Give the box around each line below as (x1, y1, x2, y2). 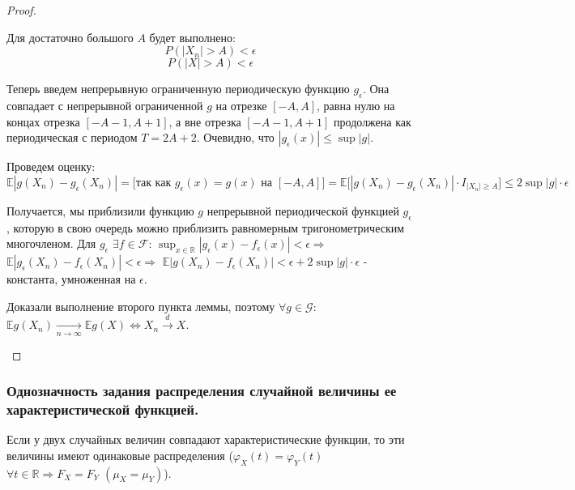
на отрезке (215, 96, 267, 113)
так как (135, 177, 172, 189)
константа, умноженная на (6, 271, 136, 288)
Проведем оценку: (6, 158, 96, 175)
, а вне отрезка (168, 113, 241, 130)
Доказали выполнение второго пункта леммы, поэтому (6, 297, 275, 314)
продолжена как (334, 113, 411, 130)
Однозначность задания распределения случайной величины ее (6, 381, 397, 401)
